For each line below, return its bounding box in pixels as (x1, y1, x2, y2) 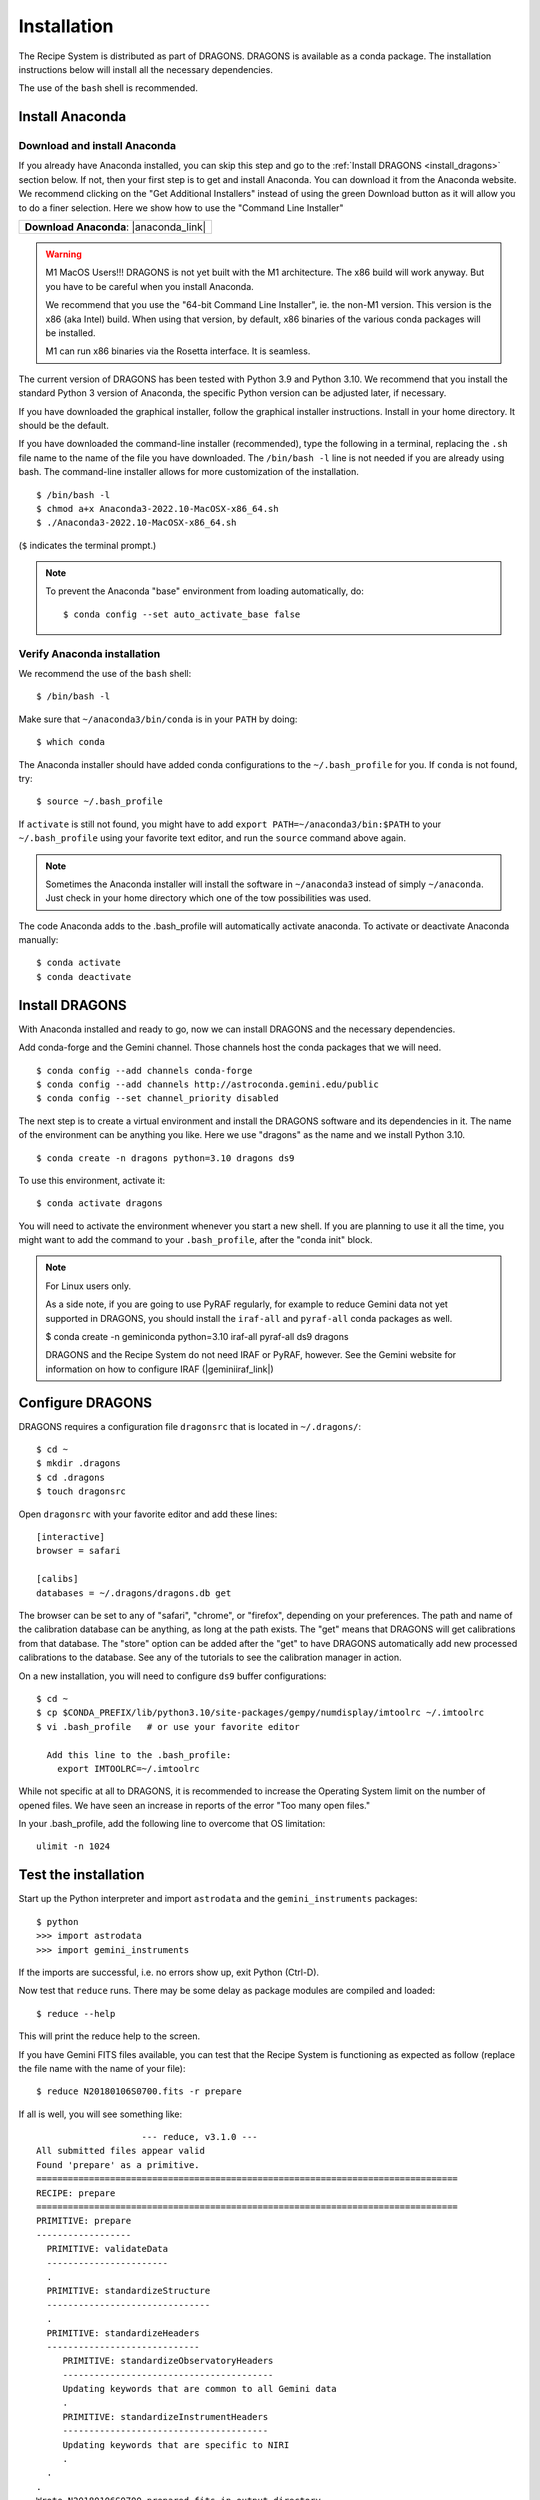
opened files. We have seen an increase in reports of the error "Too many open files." (18, 1799, 370, 1811)
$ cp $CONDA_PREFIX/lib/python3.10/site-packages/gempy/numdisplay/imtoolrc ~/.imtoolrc (36, 1707, 485, 1719)
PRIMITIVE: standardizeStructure (46, 2285, 211, 2297)
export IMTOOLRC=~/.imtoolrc (56, 1763, 200, 1774)
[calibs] (36, 1573, 79, 1585)
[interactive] (36, 1531, 105, 1543)
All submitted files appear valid (36, 2145, 205, 2157)
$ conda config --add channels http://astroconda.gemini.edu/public (36, 1078, 379, 1090)
